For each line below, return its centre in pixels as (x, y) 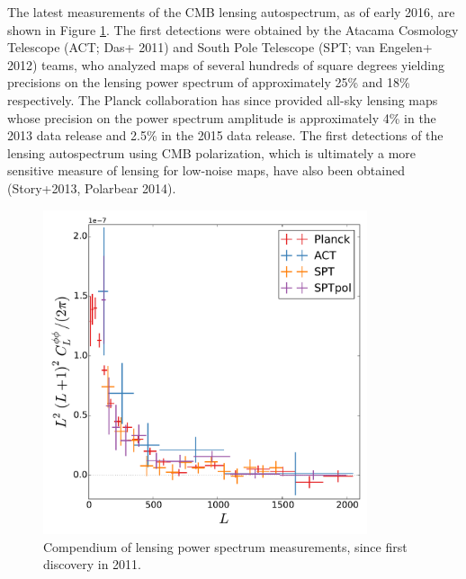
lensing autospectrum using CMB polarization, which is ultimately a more (212, 152)
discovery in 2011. (93, 564)
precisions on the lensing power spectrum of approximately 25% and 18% (209, 82)
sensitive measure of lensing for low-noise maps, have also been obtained (206, 170)
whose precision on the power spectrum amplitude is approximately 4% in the (222, 117)
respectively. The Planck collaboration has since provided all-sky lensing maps (223, 99)
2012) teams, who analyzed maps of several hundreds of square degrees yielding (226, 64)
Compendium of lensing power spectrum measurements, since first (225, 546)
